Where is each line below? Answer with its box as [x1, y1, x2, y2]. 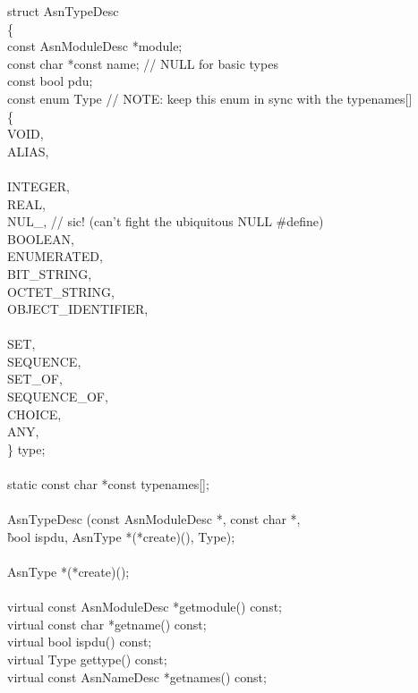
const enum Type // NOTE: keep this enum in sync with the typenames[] [7, 89, 413, 107]
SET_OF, [7, 369, 63, 388]
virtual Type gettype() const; [7, 649, 167, 668]
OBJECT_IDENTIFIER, [7, 300, 149, 318]
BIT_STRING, [7, 264, 92, 283]
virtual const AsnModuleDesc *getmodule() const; [7, 597, 282, 616]
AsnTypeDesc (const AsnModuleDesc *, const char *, [7, 510, 301, 528]
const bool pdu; [7, 72, 93, 90]
